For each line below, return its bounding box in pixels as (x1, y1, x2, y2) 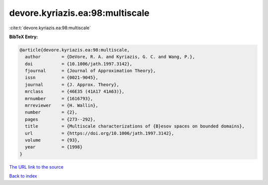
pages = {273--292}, (25, 117, 96, 122)
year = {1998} (25, 144, 83, 150)
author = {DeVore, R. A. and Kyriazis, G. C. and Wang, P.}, (25, 54, 196, 60)
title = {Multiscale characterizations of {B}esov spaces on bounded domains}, (25, 123, 245, 129)
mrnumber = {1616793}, (25, 96, 93, 101)
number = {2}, (25, 110, 78, 115)
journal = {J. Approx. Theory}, (25, 82, 119, 87)
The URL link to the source (9, 164, 64, 170)
